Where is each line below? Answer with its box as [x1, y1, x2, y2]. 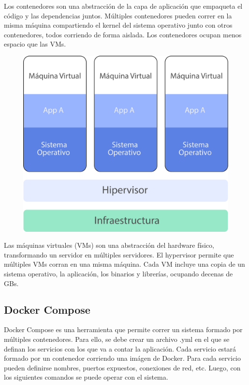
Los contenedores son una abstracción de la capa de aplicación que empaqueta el [4, 1, 243, 11]
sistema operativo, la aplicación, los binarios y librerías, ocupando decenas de [4, 269, 233, 279]
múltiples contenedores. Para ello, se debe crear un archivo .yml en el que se [4, 334, 230, 344]
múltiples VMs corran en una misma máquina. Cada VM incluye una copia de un [4, 259, 245, 269]
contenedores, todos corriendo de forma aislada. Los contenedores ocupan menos [4, 29, 242, 39]
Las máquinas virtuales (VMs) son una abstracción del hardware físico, [4, 240, 214, 250]
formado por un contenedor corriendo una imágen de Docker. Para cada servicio [4, 353, 241, 363]
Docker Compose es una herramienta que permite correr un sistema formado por [4, 324, 243, 335]
